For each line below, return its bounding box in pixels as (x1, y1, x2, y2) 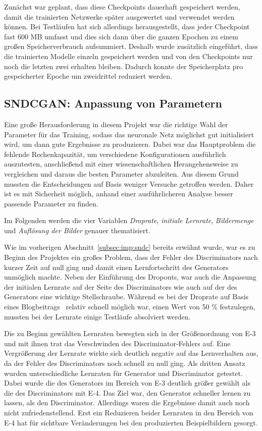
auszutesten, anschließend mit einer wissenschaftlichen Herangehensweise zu (4, 158, 238, 169)
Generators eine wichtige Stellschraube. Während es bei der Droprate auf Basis (4, 291, 249, 302)
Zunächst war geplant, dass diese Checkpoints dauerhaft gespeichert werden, (4, 2, 240, 12)
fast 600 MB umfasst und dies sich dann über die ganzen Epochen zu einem (4, 31, 238, 41)
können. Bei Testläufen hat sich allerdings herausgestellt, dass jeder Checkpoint (4, 21, 250, 32)
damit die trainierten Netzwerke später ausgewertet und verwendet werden (4, 11, 235, 22)
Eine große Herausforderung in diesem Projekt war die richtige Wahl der (4, 119, 228, 129)
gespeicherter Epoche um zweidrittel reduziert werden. (4, 71, 172, 81)
